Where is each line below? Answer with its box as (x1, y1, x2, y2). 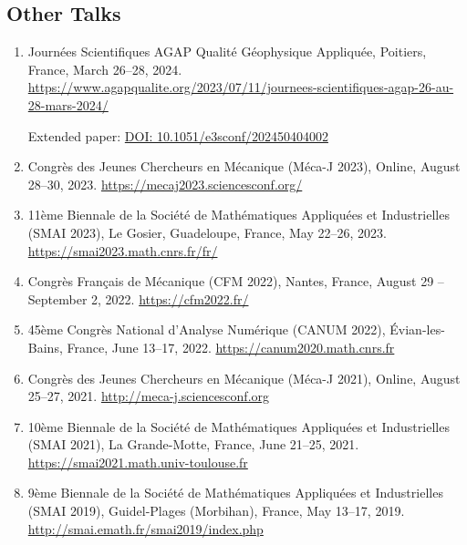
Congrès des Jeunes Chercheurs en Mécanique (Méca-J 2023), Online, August (27, 157, 461, 176)
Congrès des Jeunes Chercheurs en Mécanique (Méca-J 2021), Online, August (27, 368, 461, 387)
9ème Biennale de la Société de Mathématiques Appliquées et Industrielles (27, 483, 443, 502)
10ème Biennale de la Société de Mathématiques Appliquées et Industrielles (27, 416, 450, 436)
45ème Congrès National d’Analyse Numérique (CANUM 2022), (27, 320, 386, 339)
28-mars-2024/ (27, 95, 109, 114)
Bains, (27, 337, 63, 356)
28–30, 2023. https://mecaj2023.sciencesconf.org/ (27, 174, 303, 193)
